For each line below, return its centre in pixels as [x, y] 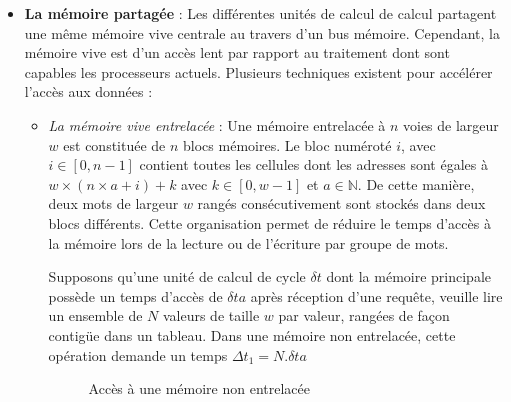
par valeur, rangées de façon [364, 315]
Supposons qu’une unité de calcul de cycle [177, 276]
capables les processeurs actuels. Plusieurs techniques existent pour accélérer [258, 71]
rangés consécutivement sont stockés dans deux [341, 203]
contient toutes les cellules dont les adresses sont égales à [313, 164]
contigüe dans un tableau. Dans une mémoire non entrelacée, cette [252, 334]
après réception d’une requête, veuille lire [376, 295]
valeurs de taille [211, 315]
